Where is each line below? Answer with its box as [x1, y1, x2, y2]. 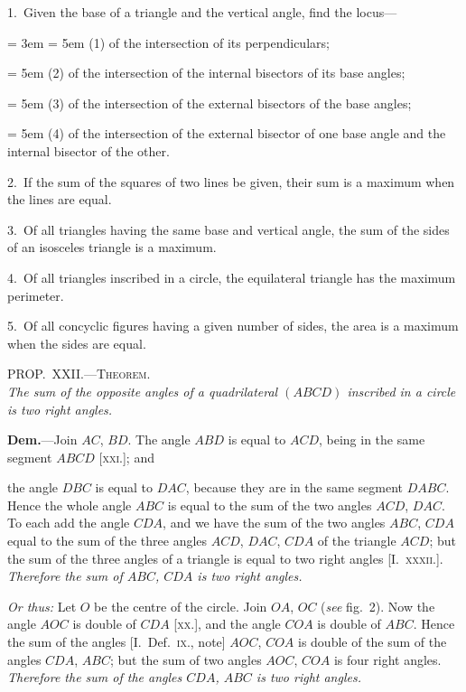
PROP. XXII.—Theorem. [7, 364, 151, 383]
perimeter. [7, 285, 64, 304]
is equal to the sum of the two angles [167, 495, 372, 514]
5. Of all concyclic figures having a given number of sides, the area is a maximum [7, 316, 459, 335]
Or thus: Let [7, 596, 77, 615]
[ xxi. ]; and [98, 447, 154, 466]
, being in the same [319, 430, 425, 449]
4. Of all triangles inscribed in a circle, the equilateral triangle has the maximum [7, 267, 456, 286]
